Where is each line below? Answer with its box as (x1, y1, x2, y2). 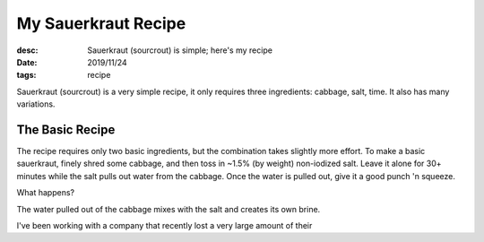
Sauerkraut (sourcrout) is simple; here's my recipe (87, 45, 273, 56)
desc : (16, 45, 39, 56)
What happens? (16, 187, 75, 198)
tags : (16, 70, 37, 81)
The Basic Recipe (16, 122, 116, 137)
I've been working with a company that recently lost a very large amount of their (16, 220, 313, 230)
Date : (16, 56, 38, 67)
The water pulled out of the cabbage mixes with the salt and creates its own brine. (16, 203, 321, 214)
